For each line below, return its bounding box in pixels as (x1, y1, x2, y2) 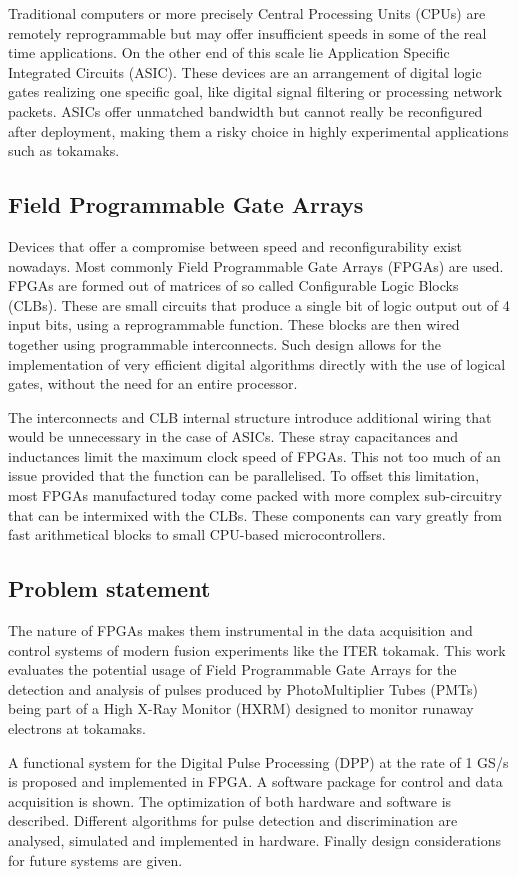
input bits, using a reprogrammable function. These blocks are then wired (8, 314, 460, 335)
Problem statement (8, 573, 211, 604)
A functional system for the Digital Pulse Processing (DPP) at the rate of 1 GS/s (8, 751, 509, 772)
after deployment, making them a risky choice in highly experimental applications (8, 120, 509, 141)
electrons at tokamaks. (8, 718, 146, 739)
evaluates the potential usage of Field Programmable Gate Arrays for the (8, 659, 457, 680)
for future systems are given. (8, 849, 183, 870)
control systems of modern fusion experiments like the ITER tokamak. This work (8, 639, 506, 660)
